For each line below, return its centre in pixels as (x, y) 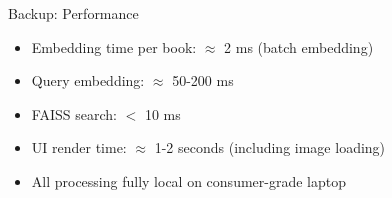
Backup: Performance (73, 13)
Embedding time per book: (114, 46)
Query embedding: (88, 80)
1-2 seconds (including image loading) (270, 147)
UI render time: (79, 147)
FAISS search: (74, 113)
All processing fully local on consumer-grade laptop (188, 180)
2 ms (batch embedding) (299, 46)
